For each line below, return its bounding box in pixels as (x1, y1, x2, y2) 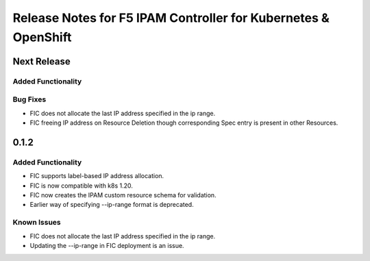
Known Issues (12, 218, 61, 227)
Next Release (12, 55, 71, 67)
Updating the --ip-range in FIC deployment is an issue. (29, 241, 184, 249)
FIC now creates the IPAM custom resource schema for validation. (29, 191, 217, 199)
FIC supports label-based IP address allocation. (29, 172, 164, 180)
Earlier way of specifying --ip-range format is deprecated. (29, 201, 195, 209)
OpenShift (12, 29, 72, 45)
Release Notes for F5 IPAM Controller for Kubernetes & (12, 10, 330, 25)
